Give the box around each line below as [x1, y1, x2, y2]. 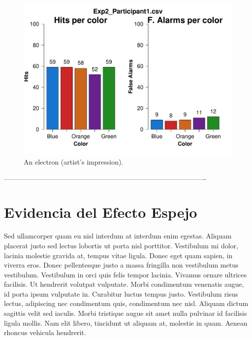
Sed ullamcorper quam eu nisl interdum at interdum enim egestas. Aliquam [4, 231, 232, 241]
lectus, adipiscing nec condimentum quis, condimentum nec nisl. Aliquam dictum [4, 298, 249, 308]
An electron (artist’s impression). [24, 157, 124, 167]
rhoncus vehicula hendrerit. [4, 327, 86, 338]
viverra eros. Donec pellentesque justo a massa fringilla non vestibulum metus [4, 260, 239, 270]
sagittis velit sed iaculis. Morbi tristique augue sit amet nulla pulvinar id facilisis [4, 308, 247, 318]
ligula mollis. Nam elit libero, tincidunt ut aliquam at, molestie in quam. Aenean [4, 317, 248, 328]
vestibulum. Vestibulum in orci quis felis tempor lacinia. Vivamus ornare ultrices [4, 269, 247, 279]
